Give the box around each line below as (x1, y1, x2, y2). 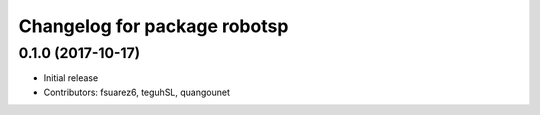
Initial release (43, 72, 99, 84)
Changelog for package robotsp (18, 15, 289, 37)
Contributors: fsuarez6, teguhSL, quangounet (43, 86, 230, 98)
